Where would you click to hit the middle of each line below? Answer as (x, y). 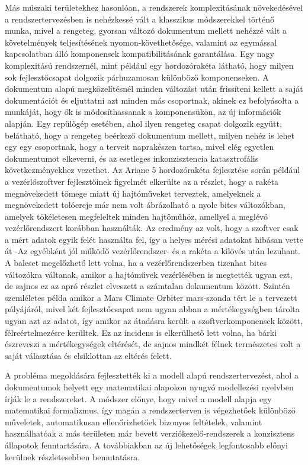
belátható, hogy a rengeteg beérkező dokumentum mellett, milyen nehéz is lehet (150, 135)
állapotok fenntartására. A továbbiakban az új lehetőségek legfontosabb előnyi (146, 445)
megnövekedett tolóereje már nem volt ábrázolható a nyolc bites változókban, (145, 205)
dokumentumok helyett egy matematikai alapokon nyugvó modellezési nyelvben (149, 387)
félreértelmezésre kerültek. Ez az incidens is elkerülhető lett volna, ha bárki (141, 332)
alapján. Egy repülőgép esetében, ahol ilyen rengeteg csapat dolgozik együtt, (143, 123)
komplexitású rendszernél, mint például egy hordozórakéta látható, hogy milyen (149, 65)
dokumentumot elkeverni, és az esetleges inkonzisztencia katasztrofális (132, 158)
